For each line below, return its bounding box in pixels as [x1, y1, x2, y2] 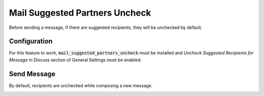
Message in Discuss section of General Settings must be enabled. [9, 57, 142, 63]
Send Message [9, 70, 56, 78]
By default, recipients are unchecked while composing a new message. [9, 82, 153, 88]
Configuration [9, 37, 53, 46]
